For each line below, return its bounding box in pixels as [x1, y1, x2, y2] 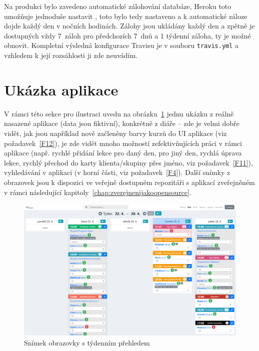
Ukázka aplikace [4, 79, 118, 99]
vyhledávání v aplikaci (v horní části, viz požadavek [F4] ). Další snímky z [4, 167, 230, 177]
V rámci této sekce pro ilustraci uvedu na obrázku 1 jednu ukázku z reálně [4, 108, 234, 118]
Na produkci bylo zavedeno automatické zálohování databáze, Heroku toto [4, 1, 231, 11]
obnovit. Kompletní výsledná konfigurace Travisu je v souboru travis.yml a [4, 40, 239, 50]
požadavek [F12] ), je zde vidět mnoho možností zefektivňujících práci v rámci [4, 137, 242, 148]
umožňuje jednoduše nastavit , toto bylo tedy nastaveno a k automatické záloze [4, 10, 247, 21]
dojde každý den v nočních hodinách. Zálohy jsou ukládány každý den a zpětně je [4, 20, 255, 31]
